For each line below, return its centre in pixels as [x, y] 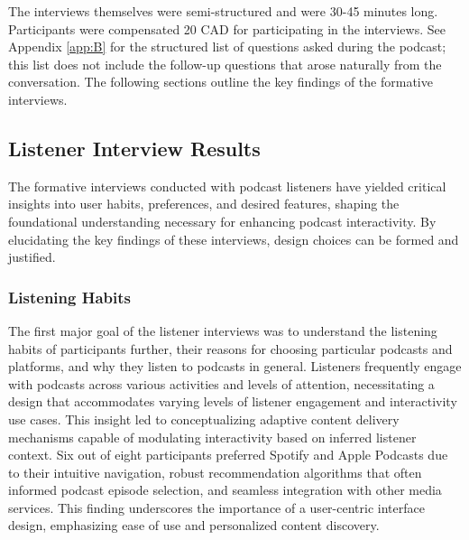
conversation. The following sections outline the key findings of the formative [221, 82]
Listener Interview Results [134, 148]
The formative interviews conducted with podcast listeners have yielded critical [227, 186]
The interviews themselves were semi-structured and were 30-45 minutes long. [223, 11]
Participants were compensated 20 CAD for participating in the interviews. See [227, 28]
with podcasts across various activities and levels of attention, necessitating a [221, 383]
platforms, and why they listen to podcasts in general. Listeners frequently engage [235, 366]
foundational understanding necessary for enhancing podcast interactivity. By [222, 221]
